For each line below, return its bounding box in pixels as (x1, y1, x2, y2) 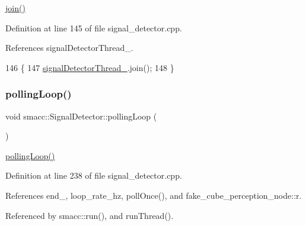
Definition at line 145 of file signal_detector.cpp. (5, 21, 182, 34)
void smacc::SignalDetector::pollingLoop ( (5, 109, 157, 122)
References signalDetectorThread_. (5, 41, 133, 54)
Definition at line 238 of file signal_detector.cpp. (5, 169, 182, 182)
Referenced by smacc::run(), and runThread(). (5, 209, 174, 221)
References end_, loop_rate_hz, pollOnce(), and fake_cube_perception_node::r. (5, 189, 302, 201)
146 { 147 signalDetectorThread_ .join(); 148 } (5, 61, 174, 73)
